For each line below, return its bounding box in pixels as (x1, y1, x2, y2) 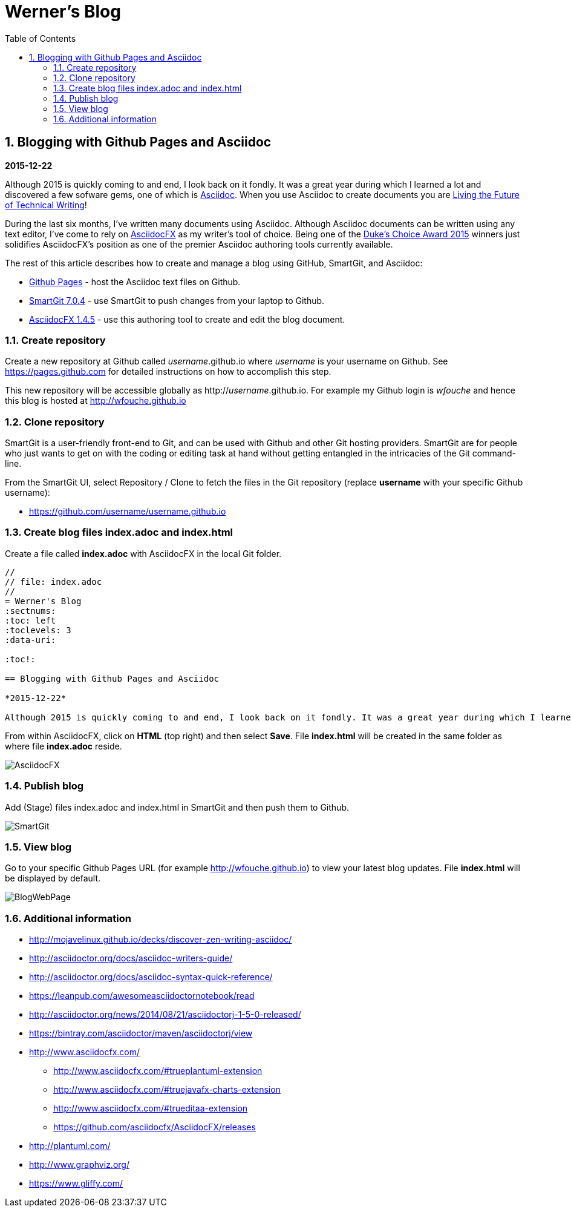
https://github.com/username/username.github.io (29, 506, 226, 517)
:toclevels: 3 (5, 625, 71, 635)
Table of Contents (5, 33, 76, 44)
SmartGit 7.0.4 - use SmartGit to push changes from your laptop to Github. (29, 295, 325, 306)
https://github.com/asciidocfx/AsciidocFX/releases (53, 1122, 256, 1133)
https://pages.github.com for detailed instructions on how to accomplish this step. (5, 366, 331, 377)
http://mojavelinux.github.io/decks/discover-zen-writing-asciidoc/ (29, 934, 292, 945)
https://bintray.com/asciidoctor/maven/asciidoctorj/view (29, 1028, 253, 1039)
